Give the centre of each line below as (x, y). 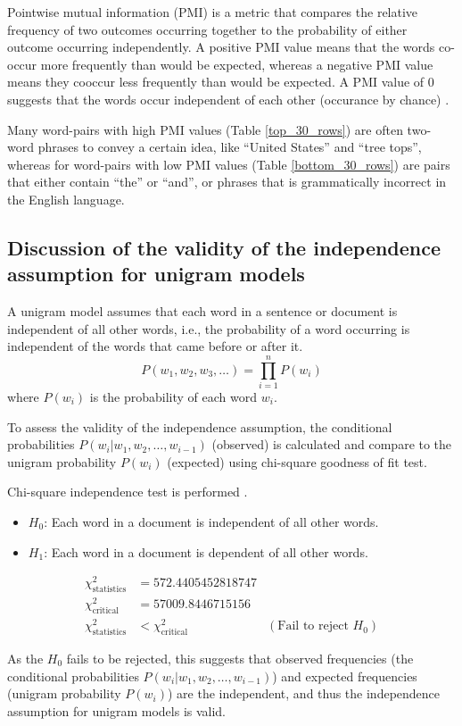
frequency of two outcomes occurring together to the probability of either (207, 29)
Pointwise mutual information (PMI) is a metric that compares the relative (213, 12)
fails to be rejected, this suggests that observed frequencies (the (240, 658)
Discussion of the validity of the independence (224, 247)
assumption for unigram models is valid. (117, 710)
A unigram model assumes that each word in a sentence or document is (202, 311)
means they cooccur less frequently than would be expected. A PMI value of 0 (221, 82)
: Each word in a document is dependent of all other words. (206, 551)
